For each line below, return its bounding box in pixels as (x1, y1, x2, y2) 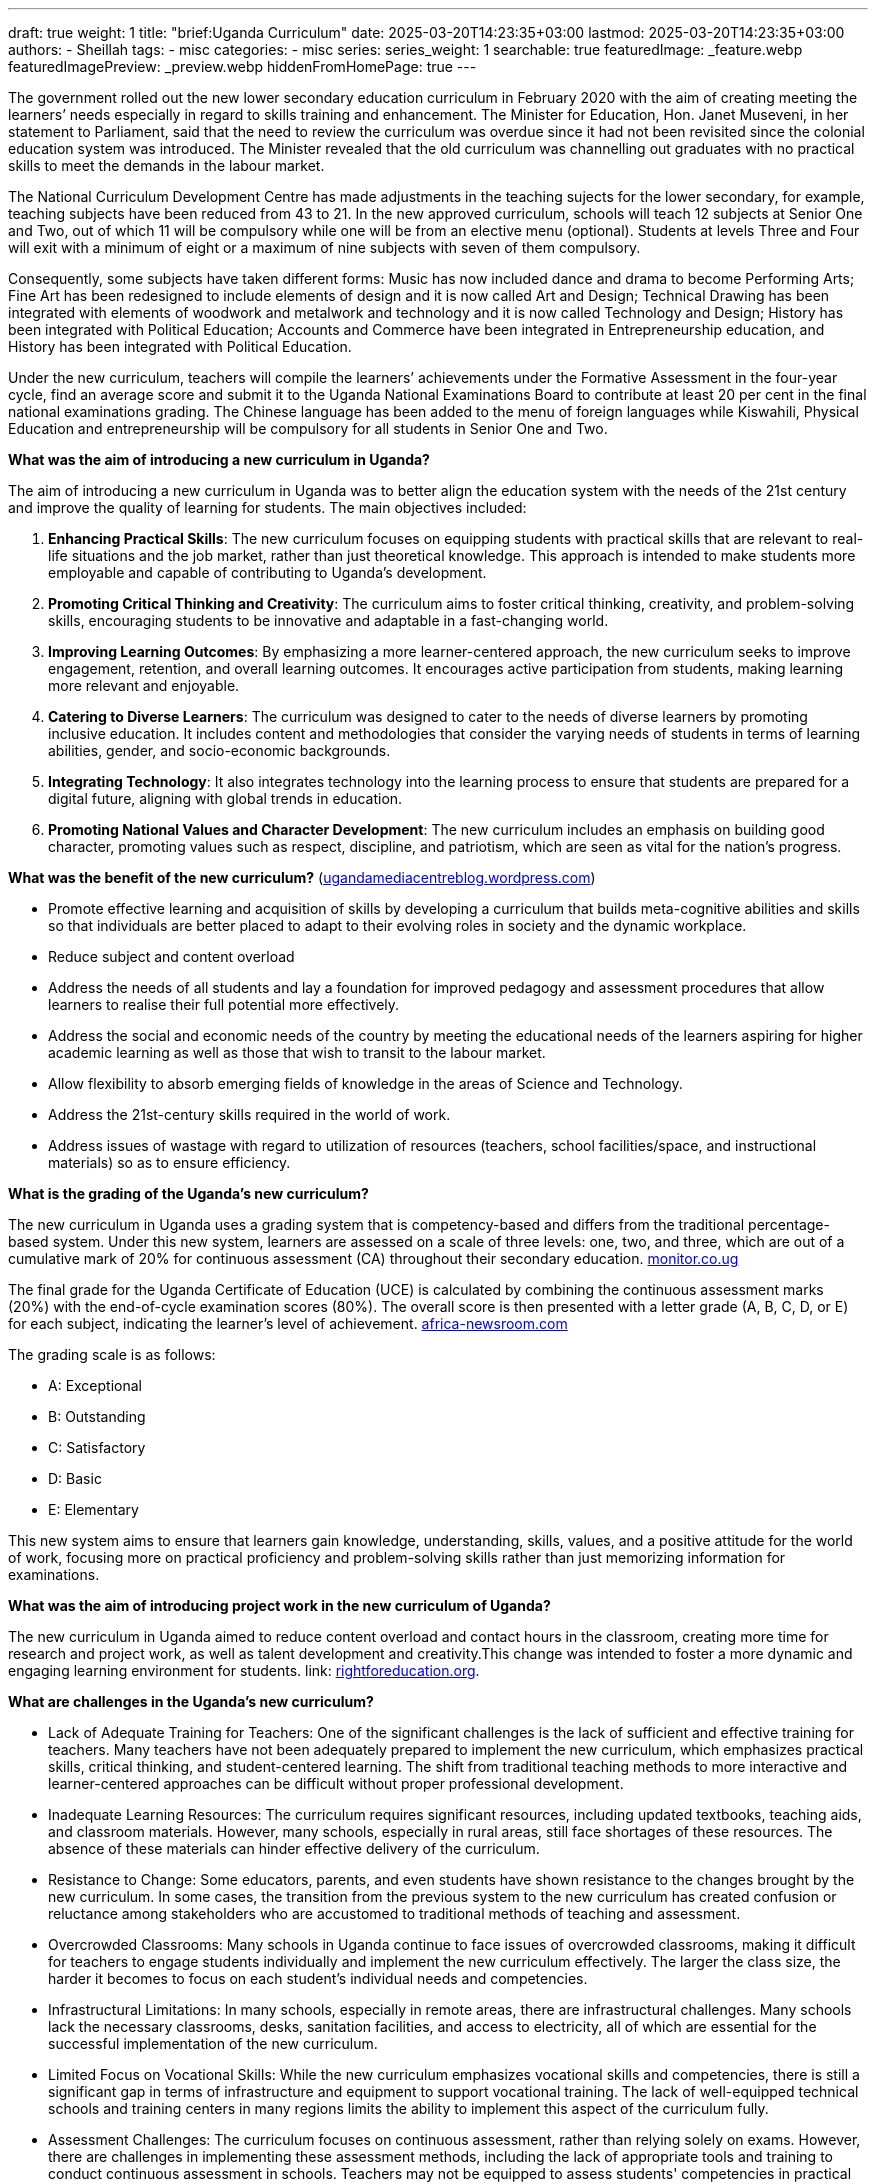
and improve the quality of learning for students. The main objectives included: (8, 499, 527, 516)
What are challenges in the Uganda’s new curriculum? (8, 1693, 374, 1710)
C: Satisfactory (48, 1439, 146, 1456)
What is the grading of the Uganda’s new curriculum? (8, 1185, 369, 1202)
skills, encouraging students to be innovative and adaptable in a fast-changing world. (48, 612, 609, 629)
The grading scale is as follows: (8, 1346, 216, 1363)
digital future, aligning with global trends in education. (48, 790, 403, 807)
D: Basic (48, 1470, 102, 1487)
